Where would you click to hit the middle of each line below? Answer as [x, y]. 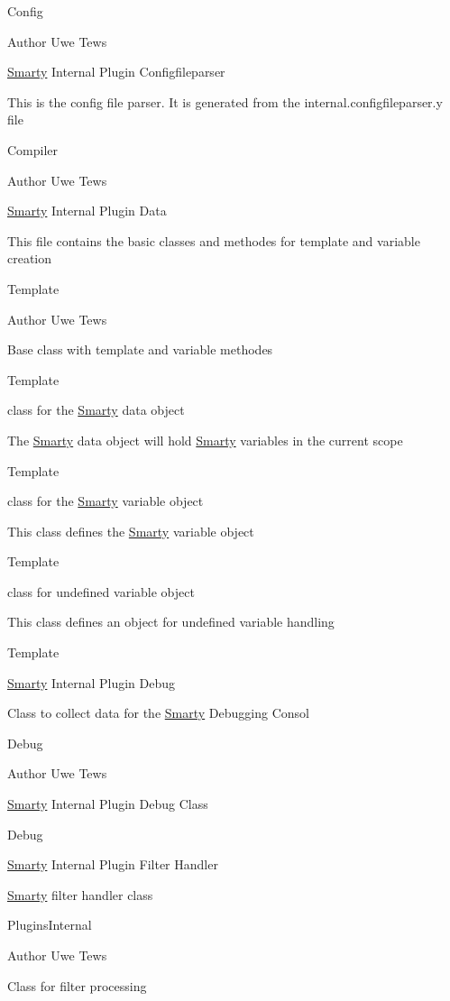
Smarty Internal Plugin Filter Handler [113, 864]
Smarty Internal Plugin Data [87, 211]
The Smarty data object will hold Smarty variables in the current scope [205, 440]
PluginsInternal [50, 925]
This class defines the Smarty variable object [131, 531]
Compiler [33, 149]
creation [30, 258]
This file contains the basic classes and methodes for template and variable [214, 240]
